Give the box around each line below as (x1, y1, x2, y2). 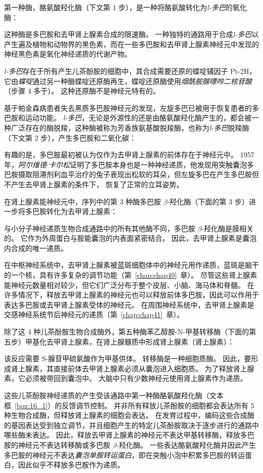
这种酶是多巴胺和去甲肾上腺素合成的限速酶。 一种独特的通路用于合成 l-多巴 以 (4, 29, 259, 39)
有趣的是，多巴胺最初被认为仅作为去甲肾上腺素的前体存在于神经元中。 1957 (4, 149, 254, 160)
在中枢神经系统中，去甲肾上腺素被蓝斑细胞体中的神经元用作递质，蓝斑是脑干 (4, 260, 259, 270)
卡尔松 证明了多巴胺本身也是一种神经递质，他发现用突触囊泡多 (48, 159, 254, 169)
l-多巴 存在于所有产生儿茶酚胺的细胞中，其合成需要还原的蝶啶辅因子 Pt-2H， (4, 65, 256, 76)
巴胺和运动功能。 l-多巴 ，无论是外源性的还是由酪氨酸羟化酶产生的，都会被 (4, 112, 252, 123)
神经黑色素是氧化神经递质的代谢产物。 (4, 49, 131, 59)
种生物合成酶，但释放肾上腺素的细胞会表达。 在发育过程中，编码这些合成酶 (4, 410, 254, 420)
